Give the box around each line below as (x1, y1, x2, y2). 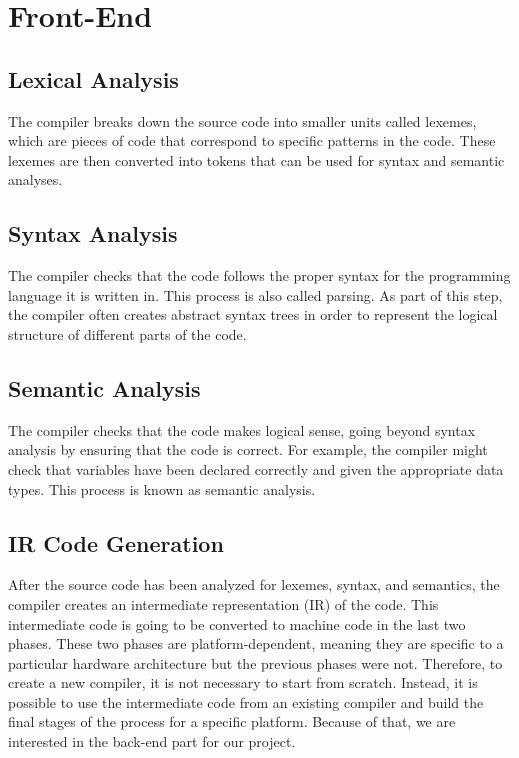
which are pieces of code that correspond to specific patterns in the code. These (8, 130, 496, 151)
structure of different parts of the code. (8, 323, 247, 344)
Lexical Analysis (8, 63, 179, 94)
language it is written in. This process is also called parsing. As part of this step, (8, 284, 503, 305)
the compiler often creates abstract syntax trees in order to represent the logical (8, 304, 498, 325)
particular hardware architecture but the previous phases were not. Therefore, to (8, 652, 503, 673)
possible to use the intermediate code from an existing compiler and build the (8, 691, 484, 712)
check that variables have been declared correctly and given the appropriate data (8, 458, 504, 479)
